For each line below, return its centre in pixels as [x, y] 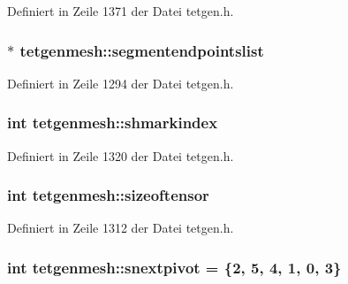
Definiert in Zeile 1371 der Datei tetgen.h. [121, 11]
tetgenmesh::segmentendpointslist [142, 50]
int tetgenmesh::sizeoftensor [108, 195]
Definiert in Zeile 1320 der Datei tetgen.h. [121, 155]
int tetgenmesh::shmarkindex [113, 123]
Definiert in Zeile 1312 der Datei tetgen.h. [121, 228]
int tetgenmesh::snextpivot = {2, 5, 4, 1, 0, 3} [174, 267]
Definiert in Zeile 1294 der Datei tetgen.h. [121, 83]
